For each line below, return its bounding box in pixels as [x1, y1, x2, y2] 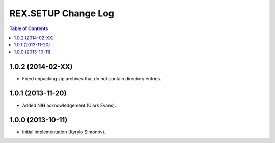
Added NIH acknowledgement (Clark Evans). [22, 102, 117, 108]
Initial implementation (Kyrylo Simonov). [22, 129, 106, 135]
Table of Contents [9, 25, 48, 32]
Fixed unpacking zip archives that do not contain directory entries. [22, 75, 161, 81]
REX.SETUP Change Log [9, 8, 115, 19]
